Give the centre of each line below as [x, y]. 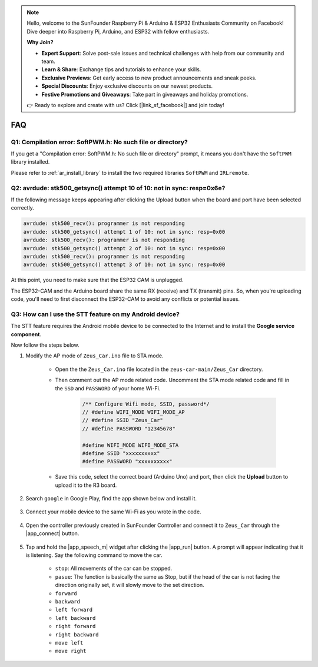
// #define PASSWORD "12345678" [129, 429]
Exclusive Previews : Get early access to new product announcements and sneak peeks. [149, 78]
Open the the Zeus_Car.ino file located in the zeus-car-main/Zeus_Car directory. [159, 369]
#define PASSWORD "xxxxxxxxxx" [127, 462]
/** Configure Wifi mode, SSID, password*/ [146, 404]
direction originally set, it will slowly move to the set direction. [130, 585]
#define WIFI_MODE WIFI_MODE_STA [130, 445]
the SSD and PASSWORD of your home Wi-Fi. [108, 388]
